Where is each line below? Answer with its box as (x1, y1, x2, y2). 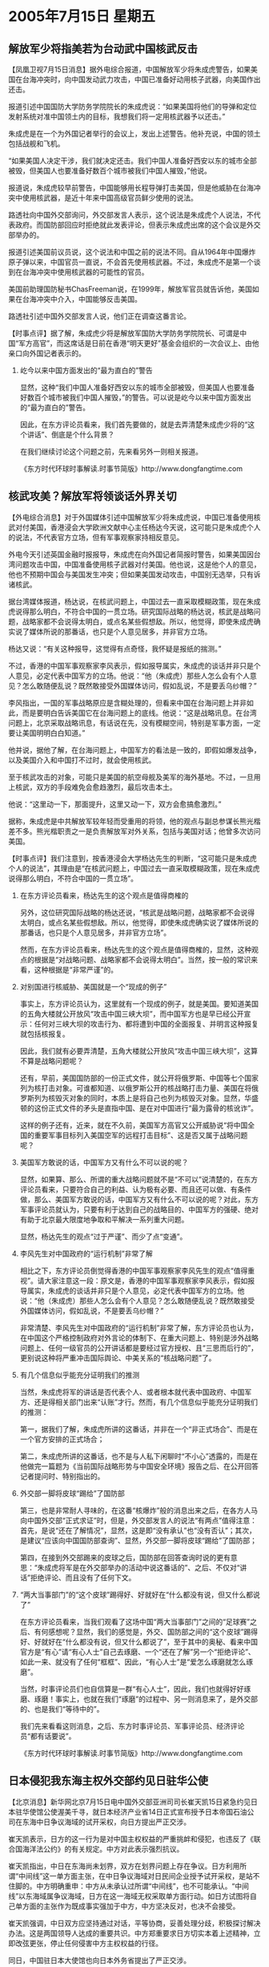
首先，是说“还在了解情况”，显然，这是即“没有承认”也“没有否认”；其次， (19, 1526, 256, 1535)
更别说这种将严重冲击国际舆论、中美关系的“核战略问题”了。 (19, 1353, 216, 1363)
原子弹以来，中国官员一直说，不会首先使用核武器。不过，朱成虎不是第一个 (8, 258, 254, 266)
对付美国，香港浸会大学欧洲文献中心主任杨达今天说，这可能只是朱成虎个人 (14, 522, 261, 532)
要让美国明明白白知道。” (8, 728, 86, 738)
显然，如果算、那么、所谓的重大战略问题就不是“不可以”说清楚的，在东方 (19, 1174, 259, 1184)
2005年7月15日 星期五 (8, 7, 156, 26)
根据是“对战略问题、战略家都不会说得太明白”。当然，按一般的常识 (34, 954, 251, 964)
